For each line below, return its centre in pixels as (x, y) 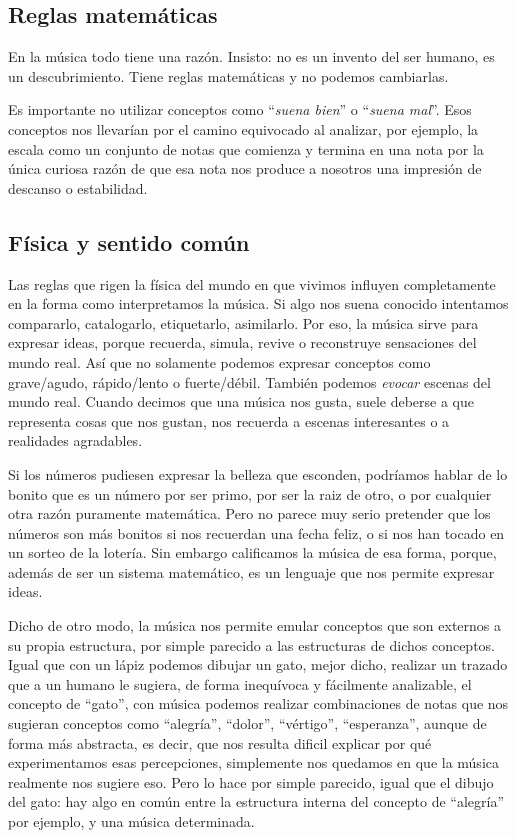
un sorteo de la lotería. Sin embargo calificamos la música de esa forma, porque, (252, 552)
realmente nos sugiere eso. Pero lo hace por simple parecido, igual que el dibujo (251, 781)
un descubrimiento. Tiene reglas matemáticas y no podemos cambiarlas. (228, 75)
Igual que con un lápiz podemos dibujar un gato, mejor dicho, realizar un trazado (258, 664)
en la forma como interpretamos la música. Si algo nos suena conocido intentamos (258, 303)
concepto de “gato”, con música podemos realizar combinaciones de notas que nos (258, 703)
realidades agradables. (75, 440)
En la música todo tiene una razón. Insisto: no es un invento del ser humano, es (251, 56)
